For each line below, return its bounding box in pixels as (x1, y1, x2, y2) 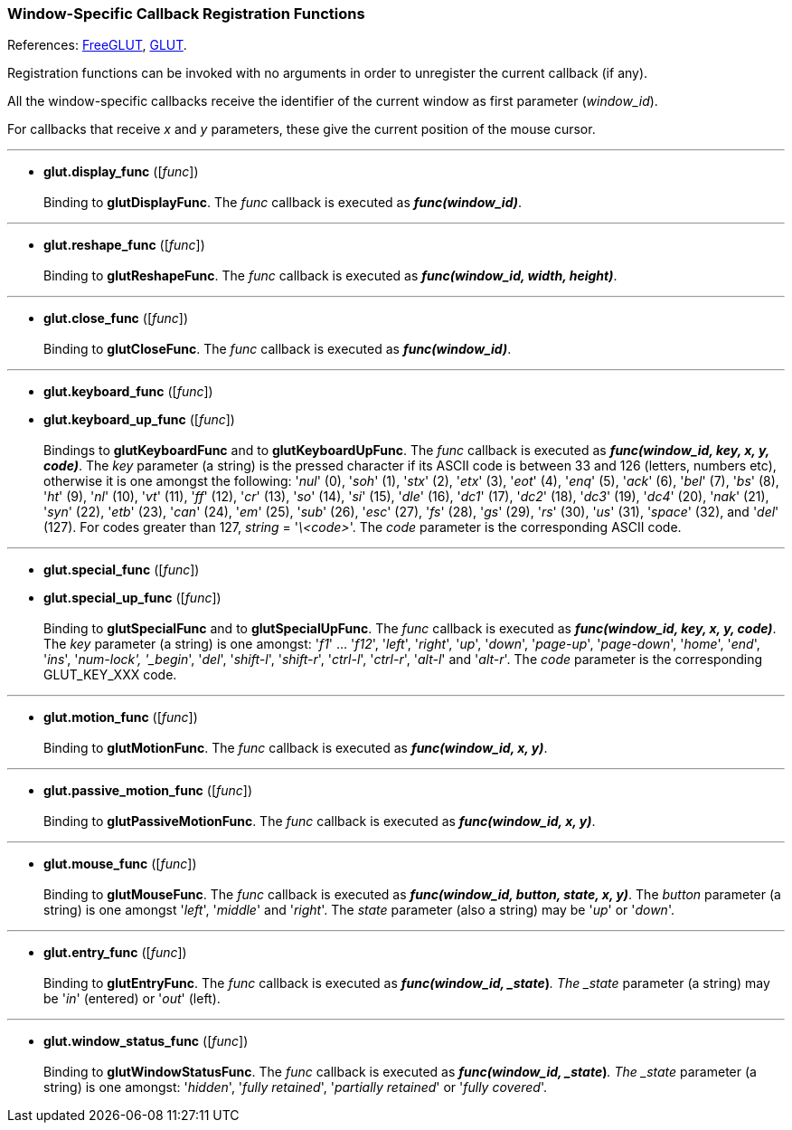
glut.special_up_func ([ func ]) (43, 590, 222, 606)
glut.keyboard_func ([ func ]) (43, 384, 213, 400)
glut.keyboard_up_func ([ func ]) (43, 412, 235, 428)
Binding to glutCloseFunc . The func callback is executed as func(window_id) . (43, 341, 512, 357)
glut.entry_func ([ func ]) (43, 945, 187, 961)
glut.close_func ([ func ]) (43, 310, 189, 327)
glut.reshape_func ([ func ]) (43, 237, 205, 253)
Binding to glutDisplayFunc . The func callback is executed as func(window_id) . (43, 195, 523, 211)
